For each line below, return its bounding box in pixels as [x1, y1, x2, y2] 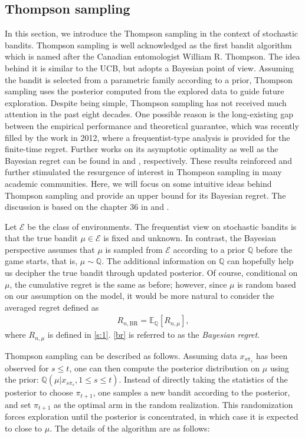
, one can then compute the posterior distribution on [69, 361, 260, 374]
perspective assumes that [5, 243, 95, 255]
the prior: [5, 373, 39, 386]
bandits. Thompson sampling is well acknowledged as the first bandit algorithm [5, 38, 292, 51]
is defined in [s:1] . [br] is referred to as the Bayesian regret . [47, 328, 260, 341]
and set [5, 398, 31, 410]
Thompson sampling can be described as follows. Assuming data [5, 349, 237, 361]
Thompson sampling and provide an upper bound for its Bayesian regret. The [5, 189, 286, 201]
